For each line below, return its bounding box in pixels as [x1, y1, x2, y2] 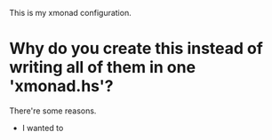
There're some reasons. [9, 105, 97, 116]
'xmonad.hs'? [9, 76, 114, 97]
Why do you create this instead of [9, 39, 264, 58]
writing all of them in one [9, 58, 196, 78]
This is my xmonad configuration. [9, 8, 132, 18]
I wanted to [21, 122, 64, 133]
